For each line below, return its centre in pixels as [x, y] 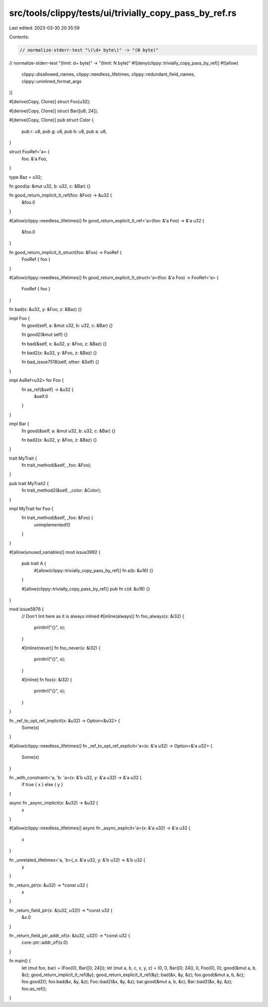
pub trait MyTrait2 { [29, 483]
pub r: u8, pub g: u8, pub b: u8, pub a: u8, [64, 131]
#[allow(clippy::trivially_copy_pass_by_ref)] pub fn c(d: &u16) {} [86, 589]
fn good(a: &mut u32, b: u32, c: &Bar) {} [50, 186]
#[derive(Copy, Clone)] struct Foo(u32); [50, 101]
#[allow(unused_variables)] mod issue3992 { [55, 552]
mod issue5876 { [27, 609]
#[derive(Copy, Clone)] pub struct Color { [51, 120]
